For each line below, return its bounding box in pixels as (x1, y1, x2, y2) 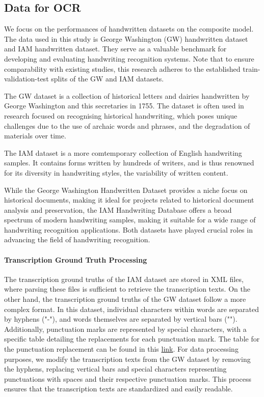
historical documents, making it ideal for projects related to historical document (4, 194, 254, 205)
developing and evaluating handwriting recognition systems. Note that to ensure (4, 53, 254, 64)
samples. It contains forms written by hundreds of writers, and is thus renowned (4, 157, 254, 168)
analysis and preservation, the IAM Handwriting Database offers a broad (4, 204, 232, 215)
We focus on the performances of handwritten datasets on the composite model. (4, 23, 254, 34)
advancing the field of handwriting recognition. (4, 234, 150, 245)
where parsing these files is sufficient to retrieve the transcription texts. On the (4, 283, 250, 294)
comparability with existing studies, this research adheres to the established (4, 63, 241, 74)
